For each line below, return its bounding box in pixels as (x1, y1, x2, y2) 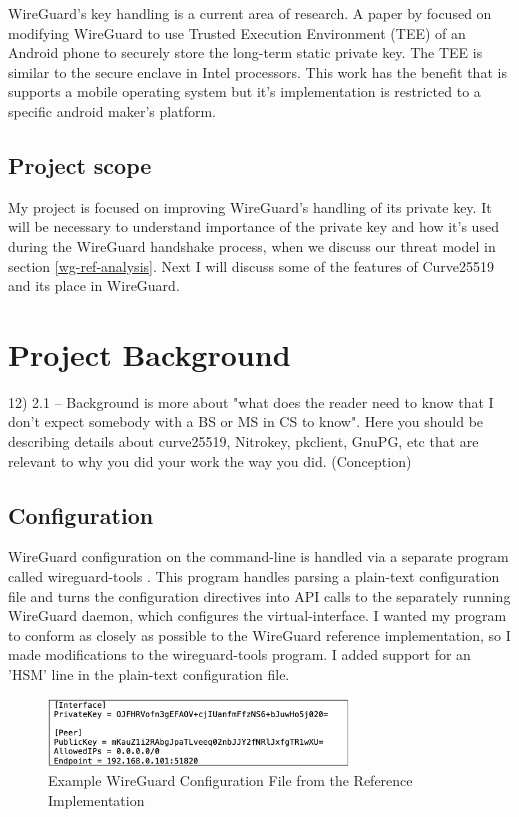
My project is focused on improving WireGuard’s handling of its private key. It (8, 196, 492, 217)
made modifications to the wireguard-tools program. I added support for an (8, 644, 471, 665)
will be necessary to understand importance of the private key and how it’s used (8, 216, 499, 237)
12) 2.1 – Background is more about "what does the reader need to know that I (8, 391, 494, 412)
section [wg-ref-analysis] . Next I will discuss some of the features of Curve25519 (8, 255, 495, 276)
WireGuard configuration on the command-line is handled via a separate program (8, 546, 509, 567)
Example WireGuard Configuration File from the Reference (48, 770, 413, 791)
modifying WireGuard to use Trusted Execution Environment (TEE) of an (8, 22, 466, 43)
